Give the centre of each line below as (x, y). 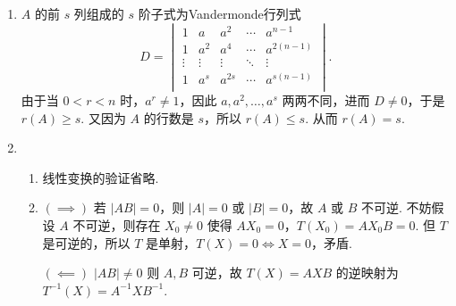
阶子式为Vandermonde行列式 (220, 13)
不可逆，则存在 (117, 225)
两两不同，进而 (326, 100)
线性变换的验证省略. (101, 177)
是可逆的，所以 (86, 242)
